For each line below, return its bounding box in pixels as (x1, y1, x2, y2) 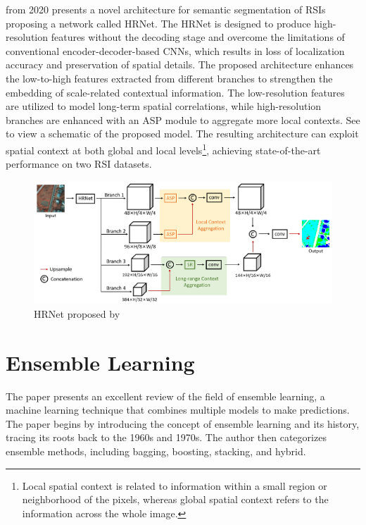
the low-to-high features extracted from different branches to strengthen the (6, 70, 333, 85)
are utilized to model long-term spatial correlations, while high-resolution (6, 99, 322, 113)
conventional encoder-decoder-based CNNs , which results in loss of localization (6, 43, 345, 58)
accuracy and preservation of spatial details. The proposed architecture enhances (6, 57, 354, 72)
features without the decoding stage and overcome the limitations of (51, 30, 345, 44)
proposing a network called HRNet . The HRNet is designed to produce (6, 16, 311, 30)
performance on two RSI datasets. (6, 156, 152, 171)
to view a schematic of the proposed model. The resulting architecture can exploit (6, 126, 359, 141)
